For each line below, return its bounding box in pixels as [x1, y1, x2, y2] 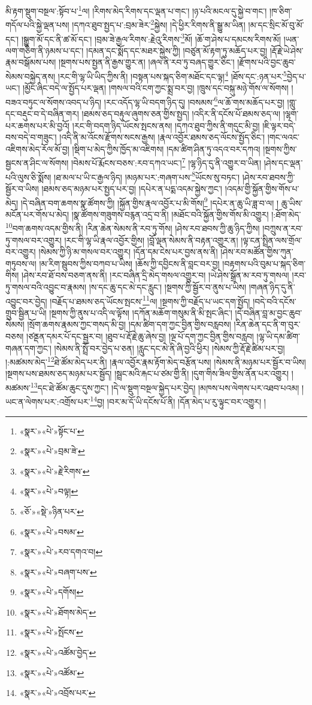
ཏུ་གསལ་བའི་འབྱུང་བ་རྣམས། [5, 280, 87, 293]
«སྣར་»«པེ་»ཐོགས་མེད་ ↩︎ [19, 605, 96, 618]
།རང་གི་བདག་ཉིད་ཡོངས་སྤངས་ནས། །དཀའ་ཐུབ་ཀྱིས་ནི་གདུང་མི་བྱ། [72, 119, 260, 131]
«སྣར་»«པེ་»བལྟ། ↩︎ [19, 485, 78, 497]
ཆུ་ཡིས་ [281, 196, 303, 209]
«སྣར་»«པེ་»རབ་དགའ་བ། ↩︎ [19, 545, 103, 558]
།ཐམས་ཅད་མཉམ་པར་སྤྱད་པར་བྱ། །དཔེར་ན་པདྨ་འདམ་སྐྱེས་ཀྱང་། [41, 182, 222, 194]
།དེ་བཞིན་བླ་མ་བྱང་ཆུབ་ [235, 306, 302, 319]
